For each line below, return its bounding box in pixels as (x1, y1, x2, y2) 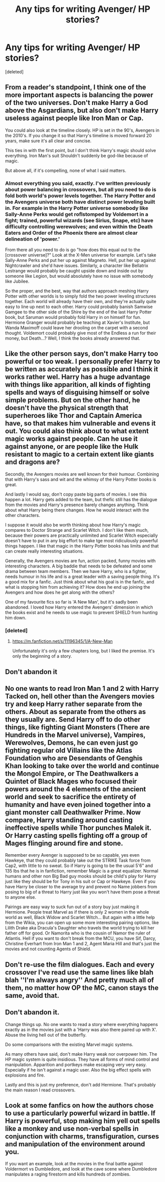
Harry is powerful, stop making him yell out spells (5, 1117, 161, 1125)
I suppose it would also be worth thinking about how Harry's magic (5, 521, 141, 528)
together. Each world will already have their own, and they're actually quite (5, 299, 157, 305)
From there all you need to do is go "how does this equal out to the (5, 247, 140, 253)
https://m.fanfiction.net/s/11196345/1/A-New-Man (12, 638, 113, 644)
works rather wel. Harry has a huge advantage (5, 373, 150, 381)
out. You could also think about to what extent (5, 427, 149, 435)
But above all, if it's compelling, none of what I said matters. (5, 167, 127, 173)
